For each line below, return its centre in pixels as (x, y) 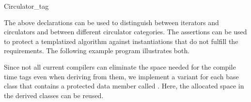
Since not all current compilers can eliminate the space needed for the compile (120, 66)
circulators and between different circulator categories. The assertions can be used (125, 32)
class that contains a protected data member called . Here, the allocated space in (124, 86)
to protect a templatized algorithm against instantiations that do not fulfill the (121, 41)
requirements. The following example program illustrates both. (97, 51)
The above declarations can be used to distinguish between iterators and (111, 22)
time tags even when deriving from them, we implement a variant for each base (121, 76)
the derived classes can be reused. (54, 95)
